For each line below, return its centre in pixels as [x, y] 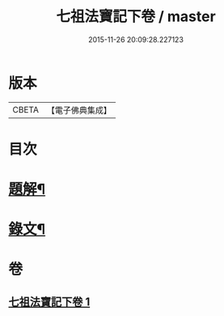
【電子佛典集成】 [79, 110]
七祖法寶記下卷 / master [136, 17]
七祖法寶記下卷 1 [49, 302]
